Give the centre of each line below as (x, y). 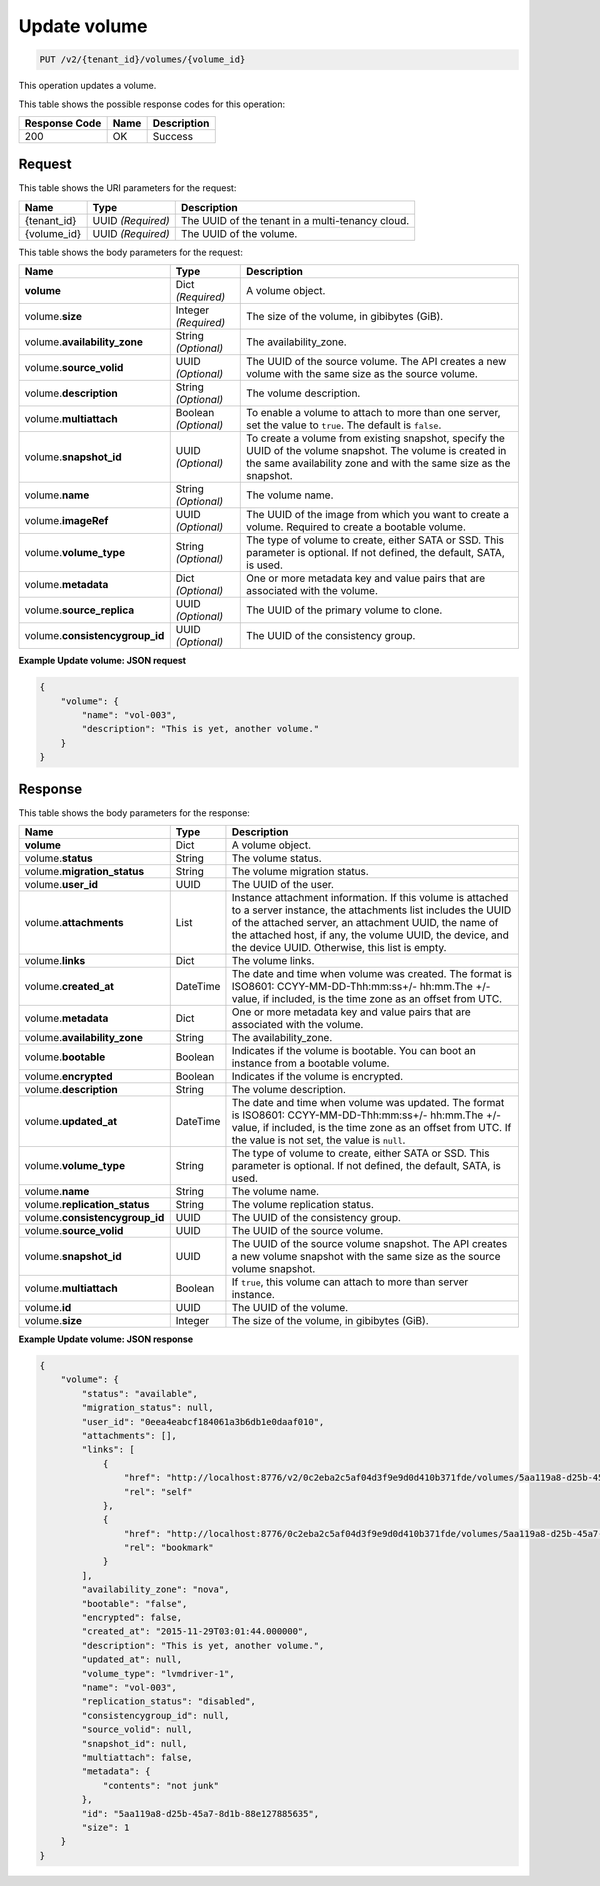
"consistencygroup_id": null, (155, 1715)
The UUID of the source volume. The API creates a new (376, 362)
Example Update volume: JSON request (102, 661)
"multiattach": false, (137, 1757)
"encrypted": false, (132, 1618)
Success (173, 136)
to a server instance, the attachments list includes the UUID (371, 910)
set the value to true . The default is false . (344, 425)
